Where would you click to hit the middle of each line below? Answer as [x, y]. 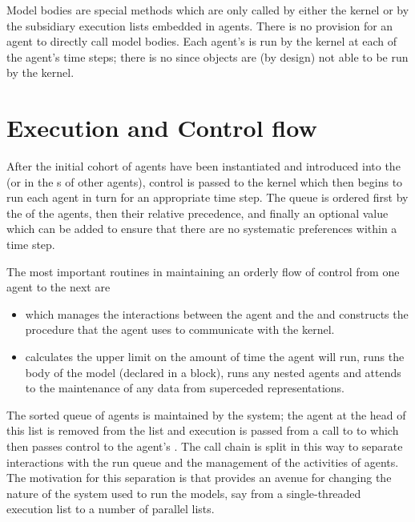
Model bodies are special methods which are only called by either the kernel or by [208, 10]
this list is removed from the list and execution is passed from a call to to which [203, 430]
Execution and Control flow [162, 128]
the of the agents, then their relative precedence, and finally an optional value [197, 213]
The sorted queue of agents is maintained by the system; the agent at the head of [206, 414]
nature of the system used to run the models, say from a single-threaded [184, 493]
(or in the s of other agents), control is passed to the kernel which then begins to [205, 181]
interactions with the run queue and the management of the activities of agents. [203, 462]
